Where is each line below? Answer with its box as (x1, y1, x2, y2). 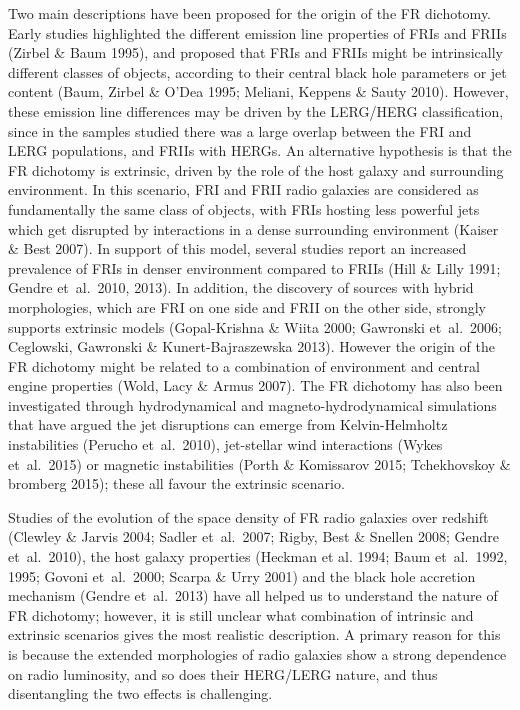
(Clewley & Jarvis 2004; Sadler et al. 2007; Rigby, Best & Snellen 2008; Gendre (8, 526, 499, 547)
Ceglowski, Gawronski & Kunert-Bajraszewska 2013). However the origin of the (8, 336, 495, 357)
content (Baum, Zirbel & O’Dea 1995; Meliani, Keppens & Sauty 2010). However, (8, 81, 509, 102)
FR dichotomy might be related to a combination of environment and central (8, 355, 480, 376)
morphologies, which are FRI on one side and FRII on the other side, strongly (8, 296, 487, 317)
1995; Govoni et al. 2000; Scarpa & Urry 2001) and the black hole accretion (8, 565, 476, 586)
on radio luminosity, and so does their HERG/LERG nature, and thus (8, 663, 438, 684)
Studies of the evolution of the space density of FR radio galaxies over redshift (8, 506, 489, 527)
